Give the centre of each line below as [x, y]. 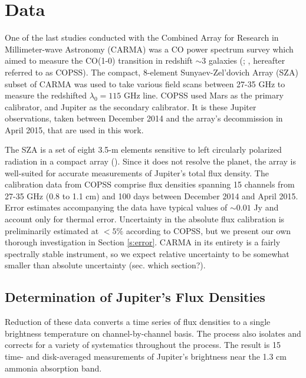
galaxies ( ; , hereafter [247, 60]
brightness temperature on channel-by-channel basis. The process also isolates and [153, 333]
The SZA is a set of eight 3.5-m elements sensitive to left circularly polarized [143, 149]
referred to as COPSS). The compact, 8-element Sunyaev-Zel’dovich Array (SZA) [152, 72]
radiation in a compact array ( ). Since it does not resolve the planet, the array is [150, 161]
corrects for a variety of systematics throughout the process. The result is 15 [143, 345]
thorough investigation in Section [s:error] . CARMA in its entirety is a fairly [143, 242]
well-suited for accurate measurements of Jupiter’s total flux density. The [137, 172]
